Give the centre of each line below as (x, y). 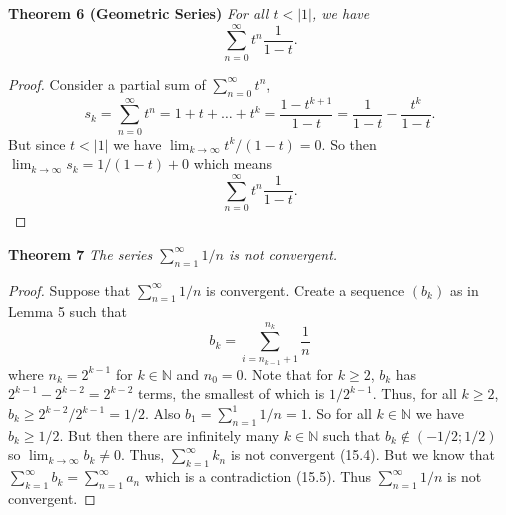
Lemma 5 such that (67, 311)
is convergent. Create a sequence (305, 289)
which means (233, 163)
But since (37, 143)
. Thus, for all (414, 393)
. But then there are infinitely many (169, 434)
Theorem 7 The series (80, 253)
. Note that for (288, 373)
